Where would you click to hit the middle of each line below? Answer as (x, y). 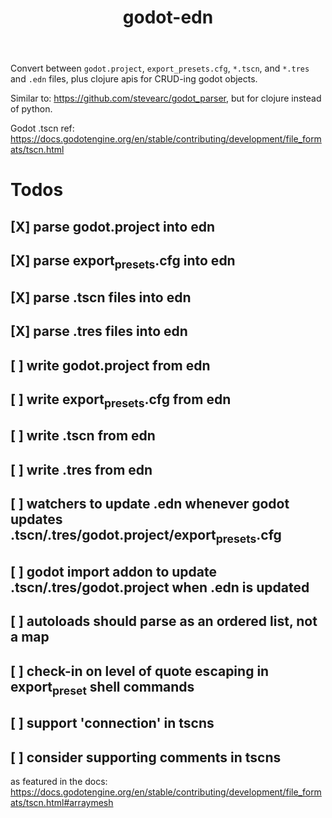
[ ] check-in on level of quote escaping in (140, 671)
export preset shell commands (102, 688)
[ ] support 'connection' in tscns (112, 723)
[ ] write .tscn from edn (83, 436)
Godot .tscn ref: (42, 128)
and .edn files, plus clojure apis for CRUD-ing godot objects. (134, 79)
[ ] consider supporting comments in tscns (146, 757)
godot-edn (168, 17)
